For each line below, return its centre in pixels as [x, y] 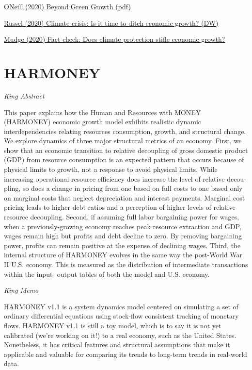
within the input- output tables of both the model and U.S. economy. [107, 274]
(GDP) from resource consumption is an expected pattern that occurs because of [124, 160]
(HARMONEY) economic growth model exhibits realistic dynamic [103, 122]
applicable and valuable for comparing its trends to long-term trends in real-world [126, 354]
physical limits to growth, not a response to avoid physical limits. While [111, 169]
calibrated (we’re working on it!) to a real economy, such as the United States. [120, 335]
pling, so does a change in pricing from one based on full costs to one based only [123, 188]
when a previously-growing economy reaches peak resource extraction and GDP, [123, 226]
